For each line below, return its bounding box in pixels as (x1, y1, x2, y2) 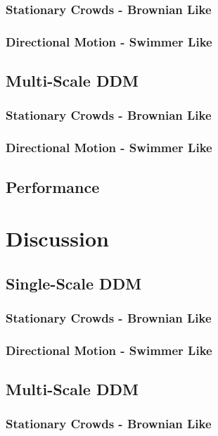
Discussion (6, 224, 109, 253)
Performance (6, 175, 100, 197)
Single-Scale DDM (6, 272, 142, 294)
